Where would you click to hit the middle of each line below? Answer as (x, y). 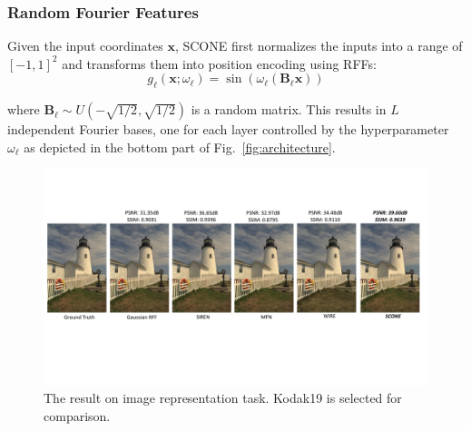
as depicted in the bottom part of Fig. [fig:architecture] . (180, 147)
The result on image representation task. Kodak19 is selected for (223, 398)
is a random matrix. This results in (289, 109)
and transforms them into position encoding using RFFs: (219, 63)
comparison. (77, 416)
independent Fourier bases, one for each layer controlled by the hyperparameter (228, 129)
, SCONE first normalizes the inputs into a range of (319, 46)
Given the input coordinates (85, 46)
